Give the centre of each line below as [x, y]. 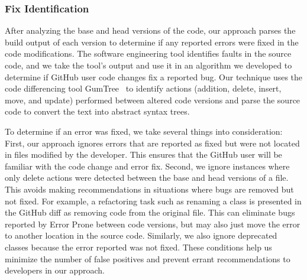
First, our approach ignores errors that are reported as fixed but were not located [152, 143]
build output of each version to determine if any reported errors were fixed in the [152, 42]
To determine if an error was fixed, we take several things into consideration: [144, 131]
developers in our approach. [55, 270]
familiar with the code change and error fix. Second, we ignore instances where [147, 166]
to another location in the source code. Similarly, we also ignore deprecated [141, 235]
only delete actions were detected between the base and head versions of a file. [147, 178]
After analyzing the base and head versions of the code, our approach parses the [150, 30]
